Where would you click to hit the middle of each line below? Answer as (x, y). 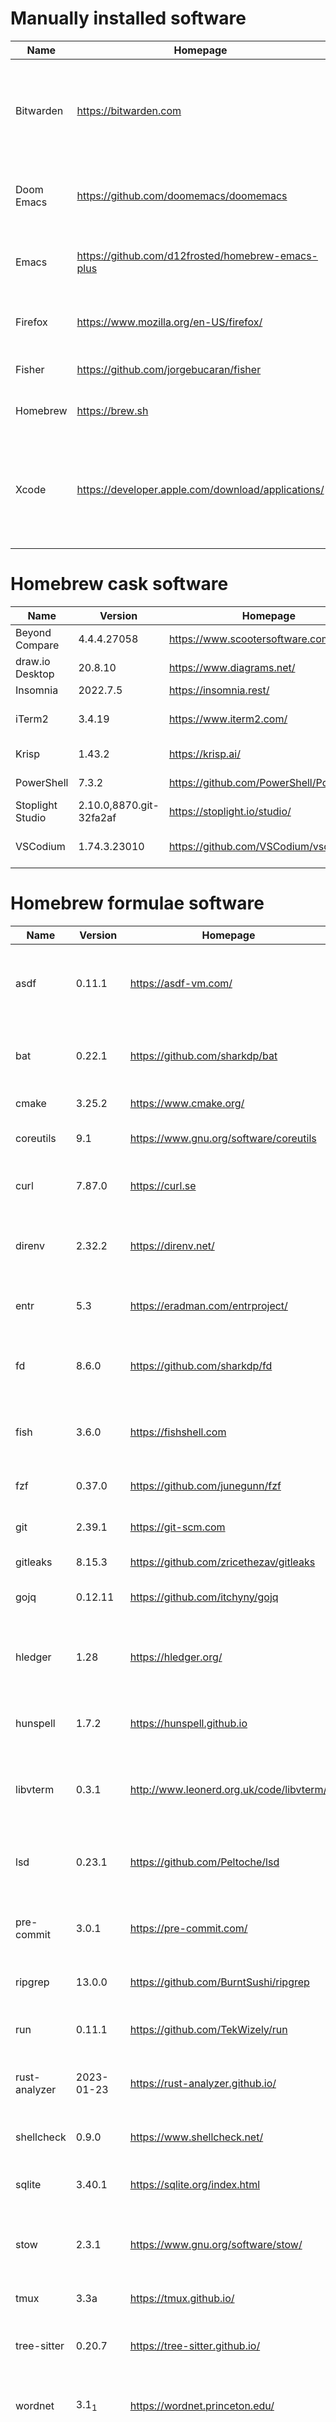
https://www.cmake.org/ (187, 1103)
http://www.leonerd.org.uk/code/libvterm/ (228, 1789)
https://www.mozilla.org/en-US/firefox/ (169, 322)
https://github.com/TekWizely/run (208, 2029)
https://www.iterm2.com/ (228, 719)
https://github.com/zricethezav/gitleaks (222, 1562)
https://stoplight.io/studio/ (230, 811)
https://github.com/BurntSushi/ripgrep (219, 1982)
